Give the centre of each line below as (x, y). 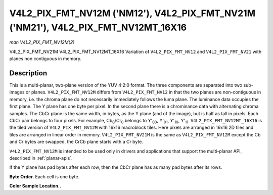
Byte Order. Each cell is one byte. (44, 176)
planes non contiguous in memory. (45, 59)
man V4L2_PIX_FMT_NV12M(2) (42, 42)
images (17, 92)
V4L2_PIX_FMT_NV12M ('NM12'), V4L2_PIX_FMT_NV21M (132, 13)
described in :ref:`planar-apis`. (41, 158)
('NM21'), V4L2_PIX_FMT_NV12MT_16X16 (98, 27)
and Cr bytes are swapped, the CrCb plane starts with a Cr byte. (76, 142)
